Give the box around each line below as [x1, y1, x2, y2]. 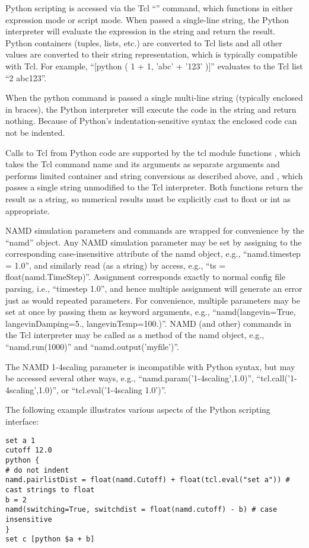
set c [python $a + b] [5, 535, 95, 544]
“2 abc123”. [5, 71, 47, 84]
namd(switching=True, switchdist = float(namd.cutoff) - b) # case [5, 505, 278, 514]
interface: [5, 415, 39, 427]
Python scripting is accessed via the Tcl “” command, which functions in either [5, 2, 293, 14]
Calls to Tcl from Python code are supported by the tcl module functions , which [5, 146, 301, 158]
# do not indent [5, 466, 69, 474]
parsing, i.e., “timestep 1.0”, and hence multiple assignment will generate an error [5, 282, 302, 295]
